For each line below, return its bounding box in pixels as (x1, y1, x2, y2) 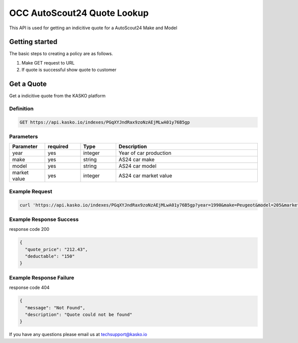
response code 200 (9, 226, 50, 232)
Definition (9, 105, 34, 112)
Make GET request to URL (21, 60, 75, 66)
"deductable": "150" (25, 254, 75, 259)
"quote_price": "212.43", (25, 246, 88, 252)
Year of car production (118, 149, 171, 156)
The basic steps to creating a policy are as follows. (9, 51, 113, 57)
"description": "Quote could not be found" (25, 312, 133, 317)
